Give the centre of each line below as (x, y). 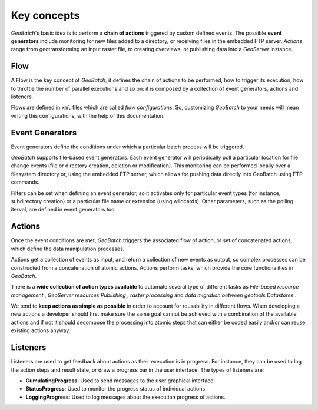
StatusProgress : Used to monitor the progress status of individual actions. (116, 389)
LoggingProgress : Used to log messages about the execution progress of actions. (126, 397)
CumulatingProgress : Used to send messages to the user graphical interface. (120, 381)
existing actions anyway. (41, 330)
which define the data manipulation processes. (68, 249)
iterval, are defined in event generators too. (63, 210)
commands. (25, 182)
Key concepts (45, 15)
